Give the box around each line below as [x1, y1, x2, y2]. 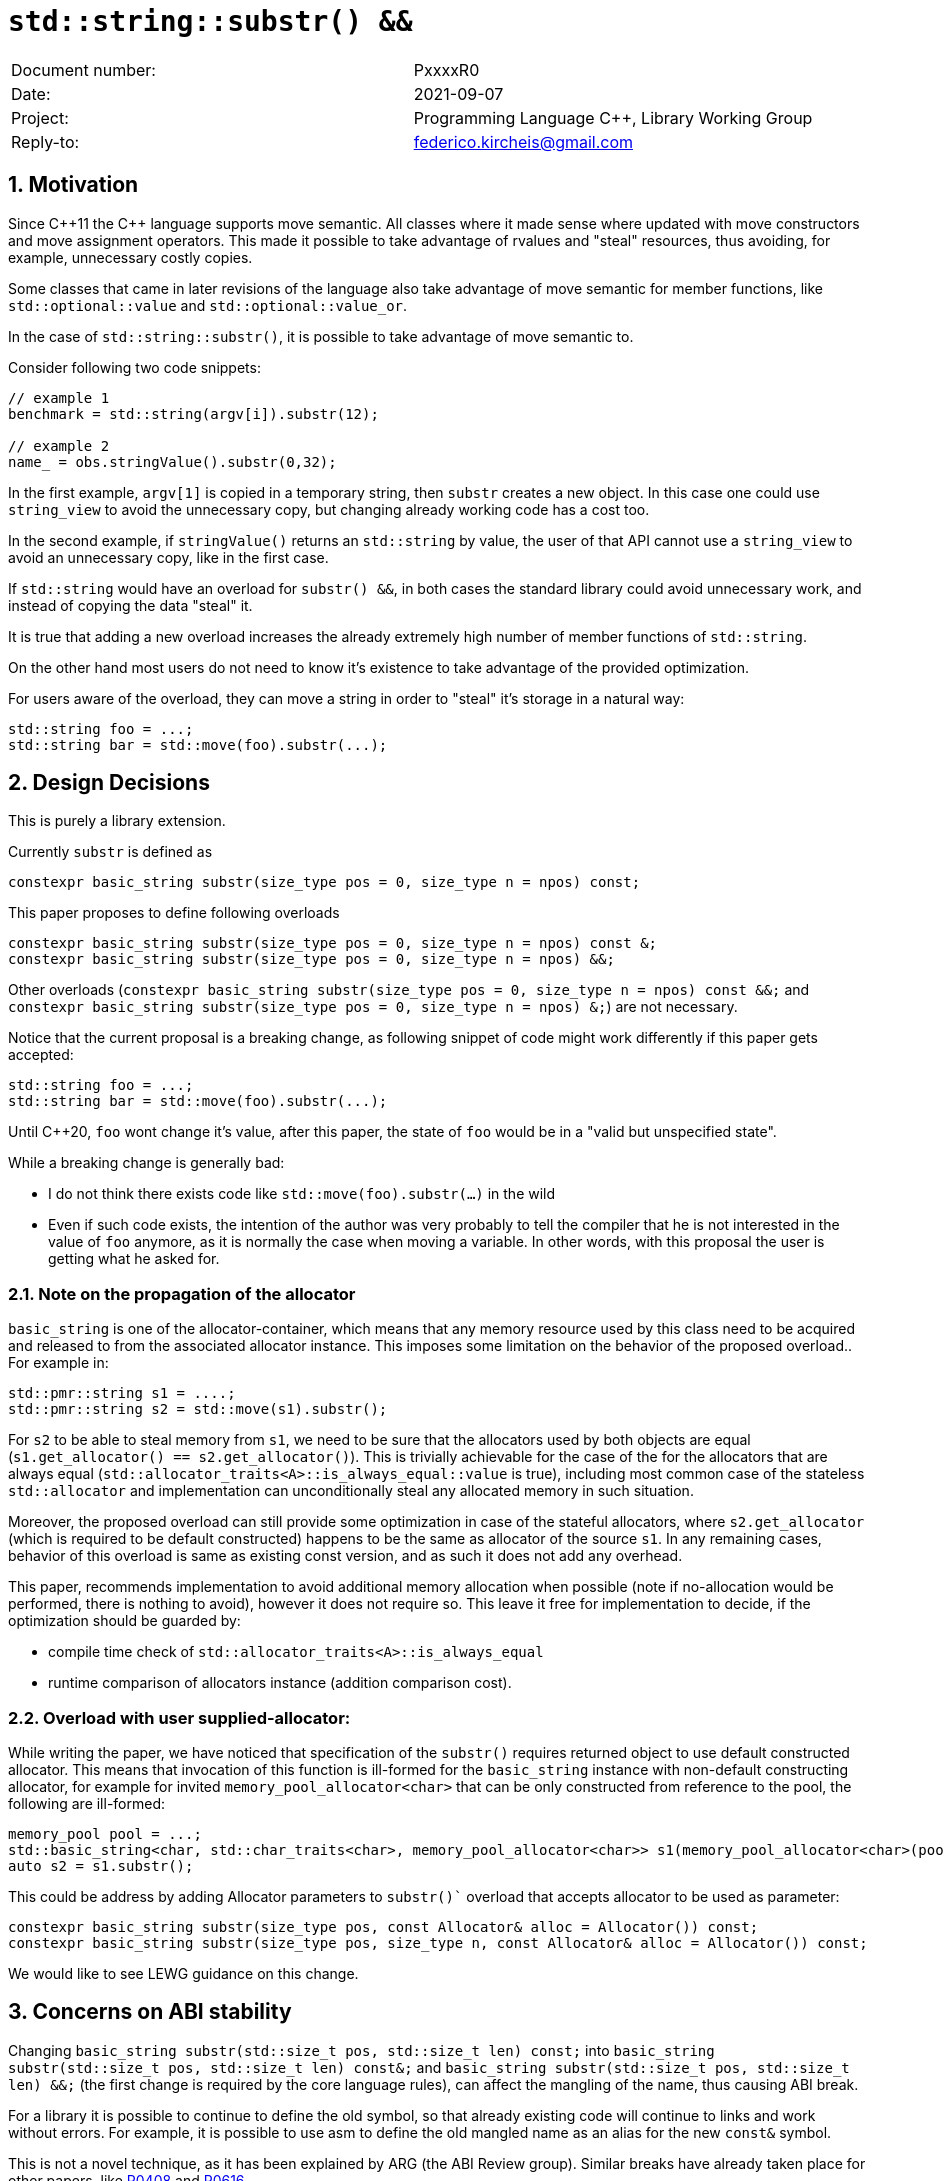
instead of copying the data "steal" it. [8, 596, 253, 614]
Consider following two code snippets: [8, 358, 261, 376]
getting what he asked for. [48, 1250, 220, 1268]
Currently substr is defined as [8, 843, 213, 861]
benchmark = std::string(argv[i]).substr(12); [8, 405, 379, 422]
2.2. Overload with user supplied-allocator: [8, 1707, 351, 1728]
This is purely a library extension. [8, 812, 226, 830]
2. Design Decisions [8, 770, 210, 796]
